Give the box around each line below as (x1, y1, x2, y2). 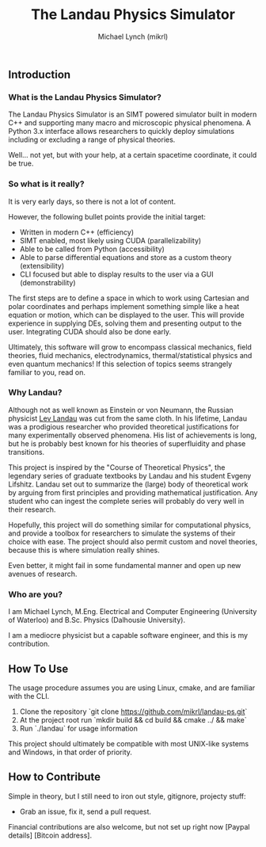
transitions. (8, 447, 45, 456)
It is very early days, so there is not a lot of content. (8, 196, 177, 206)
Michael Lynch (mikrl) (97, 32, 169, 41)
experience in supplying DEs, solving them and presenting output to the (8, 319, 242, 328)
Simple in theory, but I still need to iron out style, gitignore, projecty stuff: (8, 791, 247, 801)
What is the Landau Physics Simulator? (8, 91, 162, 102)
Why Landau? (8, 387, 63, 398)
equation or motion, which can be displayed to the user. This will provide (8, 310, 245, 319)
